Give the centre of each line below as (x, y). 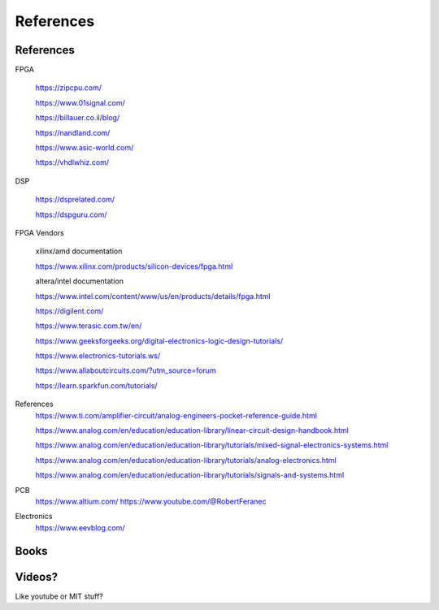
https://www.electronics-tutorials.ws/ (98, 356)
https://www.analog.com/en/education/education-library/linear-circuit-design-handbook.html (192, 430)
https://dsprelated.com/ (75, 200)
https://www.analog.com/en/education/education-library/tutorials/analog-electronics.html (186, 460)
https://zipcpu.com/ (68, 88)
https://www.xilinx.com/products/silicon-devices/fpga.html (134, 266)
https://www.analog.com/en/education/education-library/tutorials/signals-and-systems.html (190, 475)
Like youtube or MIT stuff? (59, 596)
